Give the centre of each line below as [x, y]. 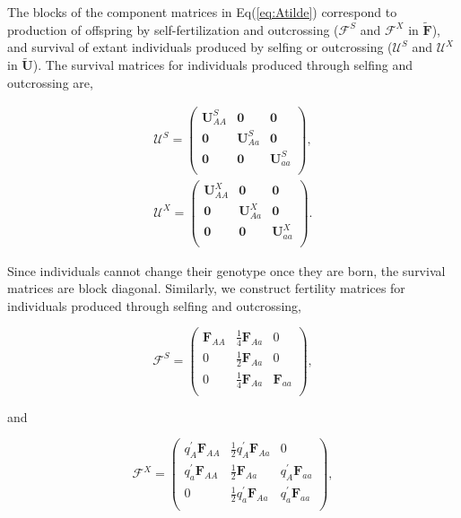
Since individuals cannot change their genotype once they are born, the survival [226, 270]
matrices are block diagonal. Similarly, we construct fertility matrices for [206, 288]
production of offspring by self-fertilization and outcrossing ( [173, 29]
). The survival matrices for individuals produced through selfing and [223, 65]
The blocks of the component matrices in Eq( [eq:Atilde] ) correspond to [202, 12]
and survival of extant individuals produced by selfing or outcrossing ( [200, 47]
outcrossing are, [50, 82]
